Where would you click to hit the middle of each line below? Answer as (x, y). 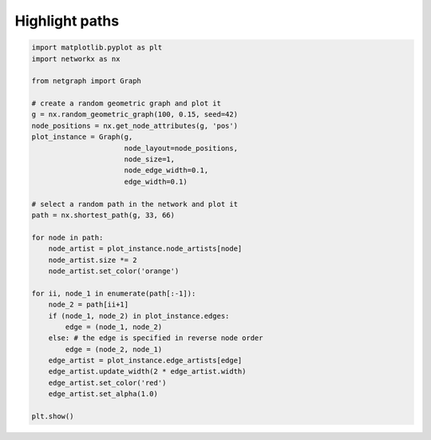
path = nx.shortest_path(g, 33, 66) (103, 215)
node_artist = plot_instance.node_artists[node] (145, 249)
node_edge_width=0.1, (166, 170)
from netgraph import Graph (86, 81)
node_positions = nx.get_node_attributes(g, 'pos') (135, 125)
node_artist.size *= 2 (93, 260)
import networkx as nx (76, 59)
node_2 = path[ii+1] (89, 305)
